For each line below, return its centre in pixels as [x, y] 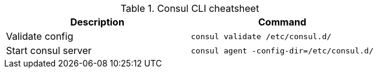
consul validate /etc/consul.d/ [261, 36]
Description [97, 22]
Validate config [40, 36]
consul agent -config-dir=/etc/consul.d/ [282, 50]
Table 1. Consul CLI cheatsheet [190, 8]
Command [282, 22]
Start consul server [49, 50]
